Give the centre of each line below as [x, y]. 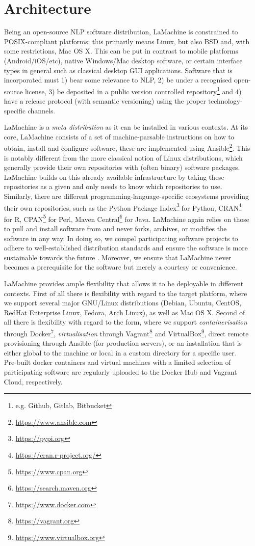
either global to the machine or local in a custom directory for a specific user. [120, 352]
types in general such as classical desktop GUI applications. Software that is [118, 70]
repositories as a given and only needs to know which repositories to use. [113, 186]
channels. [41, 110]
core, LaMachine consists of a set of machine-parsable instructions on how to [119, 136]
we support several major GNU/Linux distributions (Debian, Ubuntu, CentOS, [123, 303]
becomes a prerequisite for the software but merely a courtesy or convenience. [121, 267]
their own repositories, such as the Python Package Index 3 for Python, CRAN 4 [123, 207]
